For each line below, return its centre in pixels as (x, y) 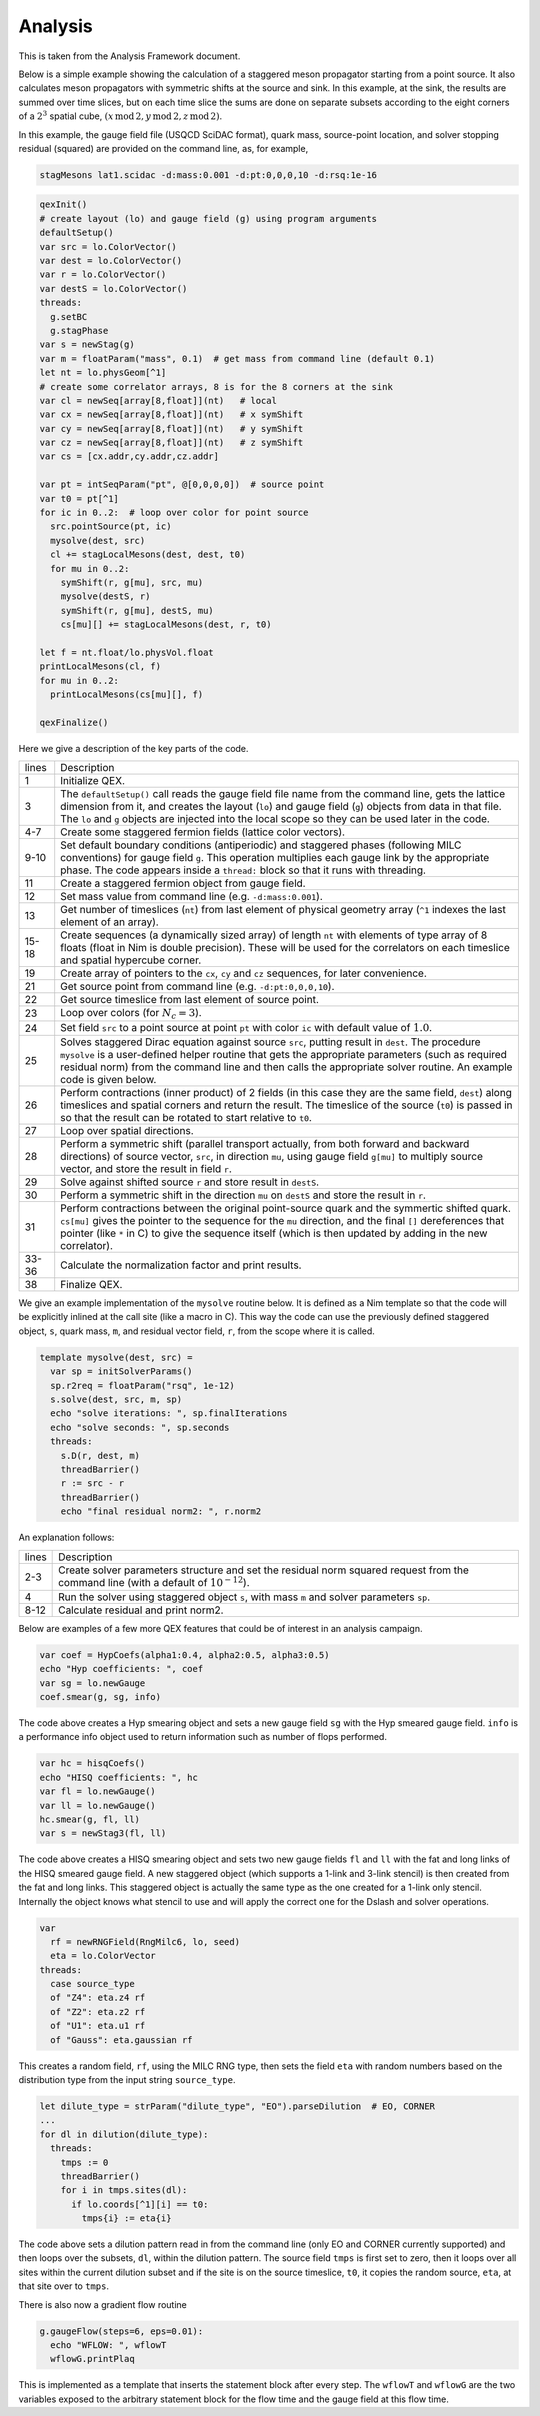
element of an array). (109, 922)
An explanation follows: (66, 1537)
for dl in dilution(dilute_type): (124, 2134)
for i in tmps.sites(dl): (124, 2190)
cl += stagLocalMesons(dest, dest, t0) (148, 554)
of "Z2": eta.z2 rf (98, 2011)
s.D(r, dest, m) (100, 1455)
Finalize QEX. (91, 1285)
